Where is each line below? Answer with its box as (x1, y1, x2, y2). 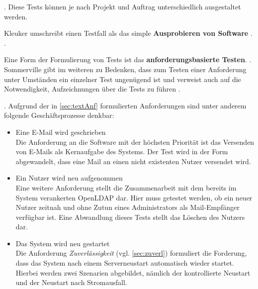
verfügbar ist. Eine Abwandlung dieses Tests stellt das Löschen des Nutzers (15, 211, 245, 222)
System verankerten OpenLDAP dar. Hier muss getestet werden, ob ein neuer (15, 192, 253, 202)
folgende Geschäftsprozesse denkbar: (4, 110, 114, 120)
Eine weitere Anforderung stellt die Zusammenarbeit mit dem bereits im (15, 182, 237, 193)
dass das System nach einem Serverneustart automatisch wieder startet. (15, 258, 234, 268)
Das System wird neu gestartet (15, 238, 110, 248)
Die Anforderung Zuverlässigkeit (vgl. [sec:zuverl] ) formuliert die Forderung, (15, 248, 247, 258)
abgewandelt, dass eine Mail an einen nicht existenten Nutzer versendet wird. (15, 156, 251, 166)
